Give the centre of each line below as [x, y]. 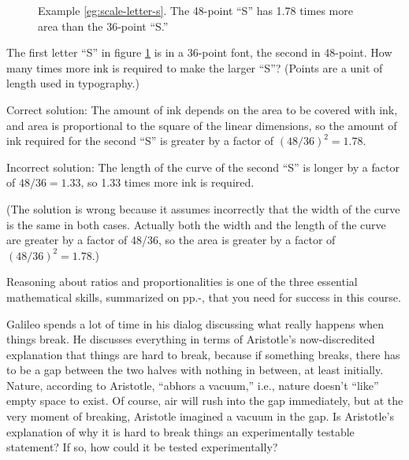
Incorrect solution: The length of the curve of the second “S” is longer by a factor [203, 167]
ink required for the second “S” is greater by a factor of [140, 141]
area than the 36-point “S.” [103, 26]
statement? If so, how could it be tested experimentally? [142, 447]
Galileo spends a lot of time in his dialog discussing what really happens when [195, 323]
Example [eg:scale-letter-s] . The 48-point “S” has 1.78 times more [195, 10]
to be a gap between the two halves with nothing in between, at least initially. [195, 370]
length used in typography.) [73, 83]
